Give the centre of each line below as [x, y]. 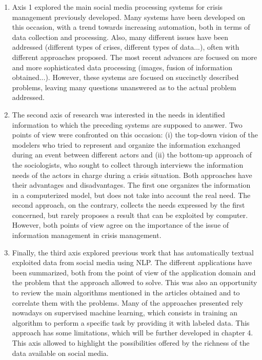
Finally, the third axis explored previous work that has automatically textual [133, 252]
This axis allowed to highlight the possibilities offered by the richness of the [131, 343]
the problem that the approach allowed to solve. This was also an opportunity [135, 282]
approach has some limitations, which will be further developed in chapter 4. [133, 333]
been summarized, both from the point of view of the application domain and [134, 272]
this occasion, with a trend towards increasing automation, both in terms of [131, 27]
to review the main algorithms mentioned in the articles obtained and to [126, 293]
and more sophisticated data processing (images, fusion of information [122, 67]
